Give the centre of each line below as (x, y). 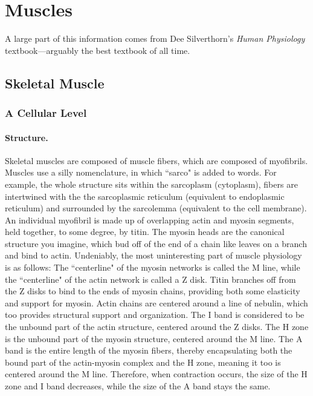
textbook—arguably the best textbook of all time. (98, 50)
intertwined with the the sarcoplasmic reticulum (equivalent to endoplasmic (145, 196)
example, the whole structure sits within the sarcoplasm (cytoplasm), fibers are (151, 184)
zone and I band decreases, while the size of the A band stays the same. (138, 386)
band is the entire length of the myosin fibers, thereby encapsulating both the (149, 350)
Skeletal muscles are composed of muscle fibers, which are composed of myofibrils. (156, 160)
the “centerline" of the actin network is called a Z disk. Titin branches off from (150, 279)
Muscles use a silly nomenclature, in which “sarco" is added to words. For (141, 172)
